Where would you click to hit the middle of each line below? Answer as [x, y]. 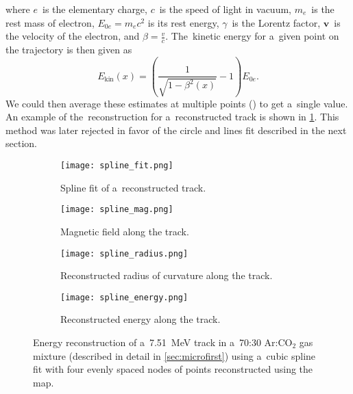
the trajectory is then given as [69, 50]
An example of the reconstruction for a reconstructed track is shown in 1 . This [172, 117]
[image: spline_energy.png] [124, 297]
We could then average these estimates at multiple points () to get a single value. [177, 103]
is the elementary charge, [95, 9]
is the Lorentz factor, [276, 22]
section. [21, 143]
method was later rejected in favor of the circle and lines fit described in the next [176, 130]
